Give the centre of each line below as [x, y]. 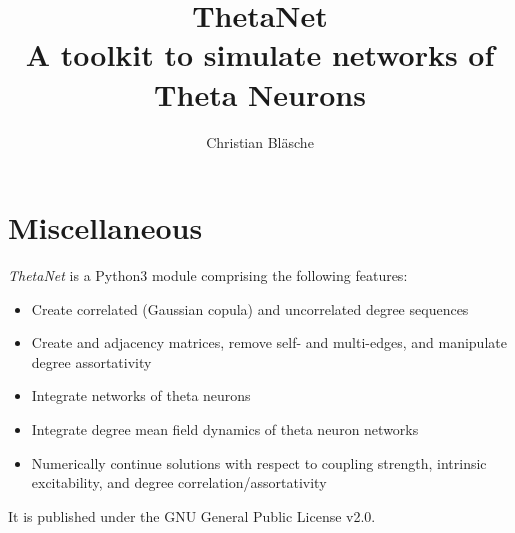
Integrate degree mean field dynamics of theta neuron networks [225, 429]
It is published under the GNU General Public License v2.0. [192, 515]
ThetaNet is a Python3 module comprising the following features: [208, 275]
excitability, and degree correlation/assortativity [179, 482]
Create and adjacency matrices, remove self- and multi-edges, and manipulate [269, 342]
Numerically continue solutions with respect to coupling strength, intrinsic [259, 462]
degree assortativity [91, 361]
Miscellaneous [105, 227]
